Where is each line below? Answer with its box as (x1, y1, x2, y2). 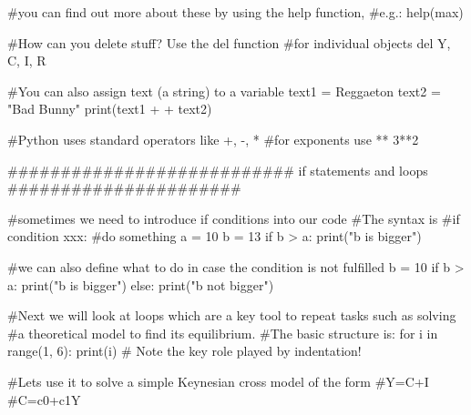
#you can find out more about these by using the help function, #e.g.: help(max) (7, 3, 464, 21)
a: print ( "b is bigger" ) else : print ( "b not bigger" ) (7, 275, 274, 294)
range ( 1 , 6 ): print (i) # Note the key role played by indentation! (7, 341, 362, 360)
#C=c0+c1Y (7, 390, 81, 409)
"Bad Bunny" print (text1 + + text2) (7, 99, 212, 118)
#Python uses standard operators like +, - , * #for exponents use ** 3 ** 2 (7, 129, 419, 148)
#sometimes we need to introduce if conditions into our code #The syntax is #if (7, 208, 460, 228)
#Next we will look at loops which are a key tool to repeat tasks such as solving (7, 306, 456, 325)
